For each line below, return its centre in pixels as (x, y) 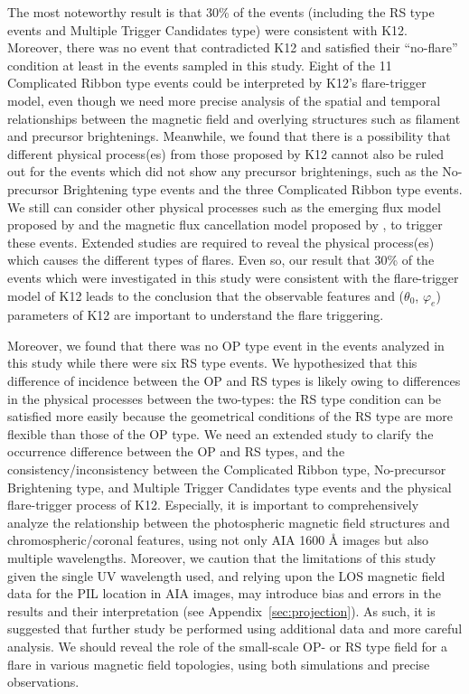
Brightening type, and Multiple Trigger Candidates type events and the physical (230, 487)
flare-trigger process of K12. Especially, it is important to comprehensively (213, 505)
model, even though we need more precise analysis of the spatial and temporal (224, 100)
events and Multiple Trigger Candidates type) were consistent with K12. (207, 29)
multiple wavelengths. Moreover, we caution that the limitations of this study (222, 558)
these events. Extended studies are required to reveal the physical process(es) (221, 242)
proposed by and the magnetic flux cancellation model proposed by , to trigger (225, 225)
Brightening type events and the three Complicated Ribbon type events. (263, 188)
